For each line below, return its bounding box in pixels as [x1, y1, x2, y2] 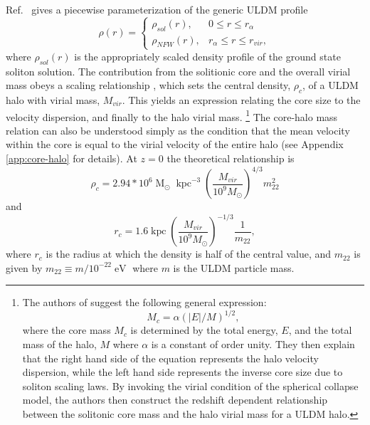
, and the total [288, 322, 352, 337]
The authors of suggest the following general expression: [22, 295, 267, 310]
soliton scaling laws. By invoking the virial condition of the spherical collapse [22, 378, 359, 393]
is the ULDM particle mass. [173, 260, 295, 275]
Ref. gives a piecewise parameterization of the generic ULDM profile [6, 2, 308, 16]
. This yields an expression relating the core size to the [122, 92, 361, 107]
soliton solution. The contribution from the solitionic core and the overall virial [6, 63, 351, 78]
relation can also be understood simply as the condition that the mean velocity [6, 122, 350, 137]
